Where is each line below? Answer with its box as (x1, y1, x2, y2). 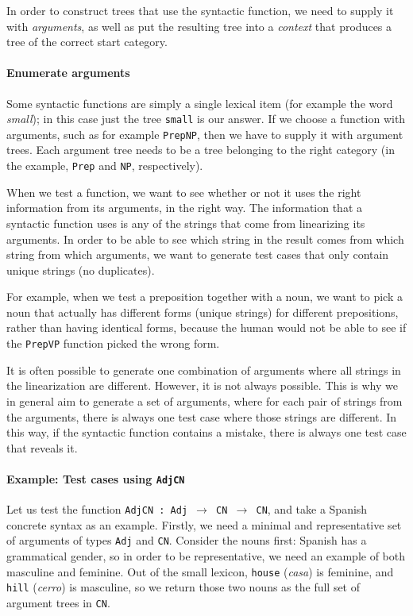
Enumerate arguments (6, 64, 130, 81)
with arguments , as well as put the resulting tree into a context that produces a (6, 17, 392, 34)
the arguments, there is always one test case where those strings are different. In (6, 408, 397, 425)
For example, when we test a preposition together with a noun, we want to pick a (6, 288, 403, 305)
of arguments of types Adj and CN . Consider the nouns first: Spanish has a (6, 532, 367, 549)
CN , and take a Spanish (256, 501, 368, 518)
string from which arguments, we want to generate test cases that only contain (6, 246, 389, 263)
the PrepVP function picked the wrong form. (6, 335, 220, 352)
